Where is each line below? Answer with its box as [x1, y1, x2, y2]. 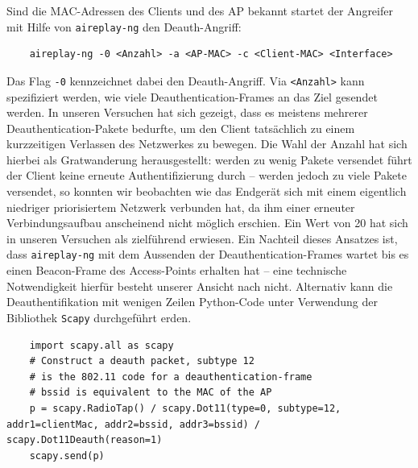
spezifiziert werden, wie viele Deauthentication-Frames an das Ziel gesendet [6, 88, 378, 105]
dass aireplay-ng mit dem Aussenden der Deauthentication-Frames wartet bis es [6, 246, 409, 263]
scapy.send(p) [29, 449, 105, 462]
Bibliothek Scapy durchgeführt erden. [6, 309, 192, 325]
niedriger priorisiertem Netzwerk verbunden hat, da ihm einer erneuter [6, 198, 355, 215]
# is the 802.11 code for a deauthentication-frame [29, 371, 312, 383]
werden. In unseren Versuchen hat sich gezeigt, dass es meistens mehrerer [6, 104, 368, 121]
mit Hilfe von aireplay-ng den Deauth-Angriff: [6, 18, 242, 35]
